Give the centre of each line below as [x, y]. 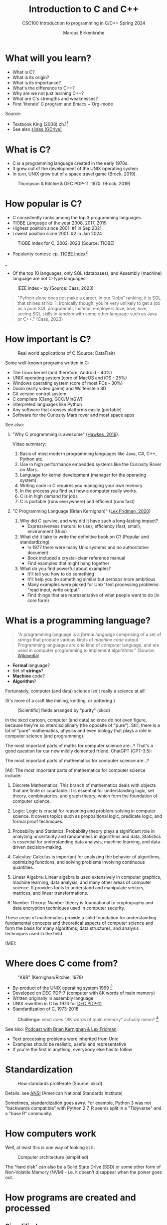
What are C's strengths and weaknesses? [55, 98]
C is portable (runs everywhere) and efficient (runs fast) [77, 501]
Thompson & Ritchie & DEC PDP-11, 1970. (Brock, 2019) [74, 184]
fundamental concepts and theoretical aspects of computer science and [79, 923]
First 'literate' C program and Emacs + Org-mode [63, 104]
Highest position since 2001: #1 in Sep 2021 [57, 228]
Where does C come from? [62, 963]
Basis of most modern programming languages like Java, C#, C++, [88, 454]
